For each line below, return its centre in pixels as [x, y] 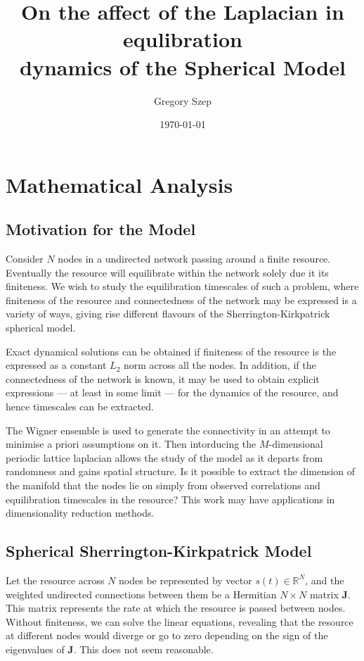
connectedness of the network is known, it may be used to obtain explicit [163, 378]
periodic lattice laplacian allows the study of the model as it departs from [164, 457]
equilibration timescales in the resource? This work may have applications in [170, 499]
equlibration [183, 39]
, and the [325, 580]
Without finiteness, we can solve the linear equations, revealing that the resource [180, 621]
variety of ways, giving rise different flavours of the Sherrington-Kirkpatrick [168, 314]
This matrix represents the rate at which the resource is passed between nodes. [176, 608]
